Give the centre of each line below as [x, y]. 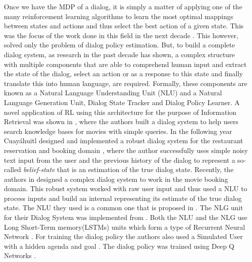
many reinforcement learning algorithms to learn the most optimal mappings [119, 16]
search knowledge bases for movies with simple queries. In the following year [118, 131]
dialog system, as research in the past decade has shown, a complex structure [119, 54]
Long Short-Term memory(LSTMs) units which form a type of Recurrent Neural [125, 227]
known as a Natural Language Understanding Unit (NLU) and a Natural [113, 93]
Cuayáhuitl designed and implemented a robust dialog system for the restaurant [124, 141]
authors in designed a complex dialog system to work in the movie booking [116, 179]
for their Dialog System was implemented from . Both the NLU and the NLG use [126, 217]
